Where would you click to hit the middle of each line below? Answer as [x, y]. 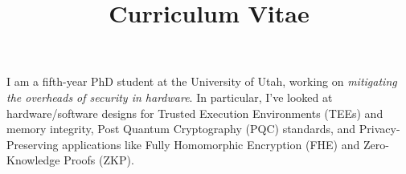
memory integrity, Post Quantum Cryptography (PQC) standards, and [181, 129]
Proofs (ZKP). [99, 160]
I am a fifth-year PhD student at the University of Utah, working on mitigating [202, 81]
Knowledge [33, 160]
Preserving [33, 144]
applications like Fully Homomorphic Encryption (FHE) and [211, 144]
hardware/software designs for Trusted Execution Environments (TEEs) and [195, 113]
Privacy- [379, 129]
